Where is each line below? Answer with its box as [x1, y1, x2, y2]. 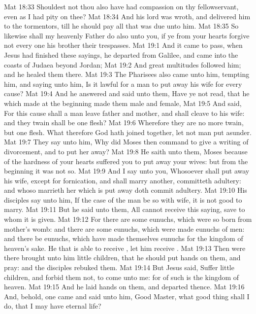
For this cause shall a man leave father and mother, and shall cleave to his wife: [4, 107, 245, 118]
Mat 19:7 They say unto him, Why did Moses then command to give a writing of [4, 137, 249, 147]
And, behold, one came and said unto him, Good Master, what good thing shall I [4, 291, 250, 301]
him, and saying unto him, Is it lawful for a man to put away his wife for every [4, 78, 242, 89]
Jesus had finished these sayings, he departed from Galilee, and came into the [4, 49, 238, 60]
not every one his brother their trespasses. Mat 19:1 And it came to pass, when [4, 40, 243, 50]
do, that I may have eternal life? [4, 301, 101, 311]
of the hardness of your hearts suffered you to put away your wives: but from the [4, 156, 248, 166]
